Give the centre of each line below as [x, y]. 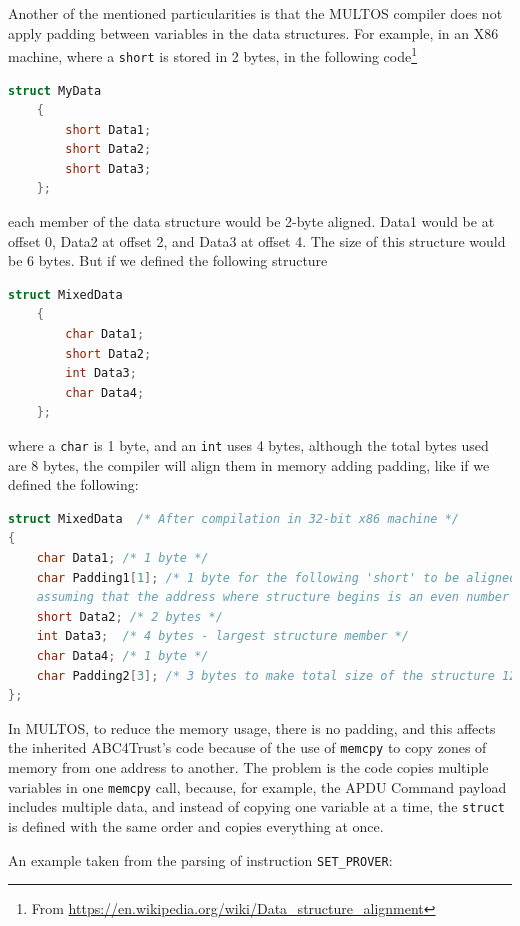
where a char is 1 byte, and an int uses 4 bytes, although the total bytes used [248, 445]
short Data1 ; [108, 129]
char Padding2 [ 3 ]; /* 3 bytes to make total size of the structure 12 [276, 675]
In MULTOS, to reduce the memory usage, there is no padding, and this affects [252, 727]
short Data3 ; [108, 168]
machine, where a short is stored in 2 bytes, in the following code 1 [213, 54]
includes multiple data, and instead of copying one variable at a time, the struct [256, 806]
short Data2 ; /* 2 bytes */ [129, 616]
